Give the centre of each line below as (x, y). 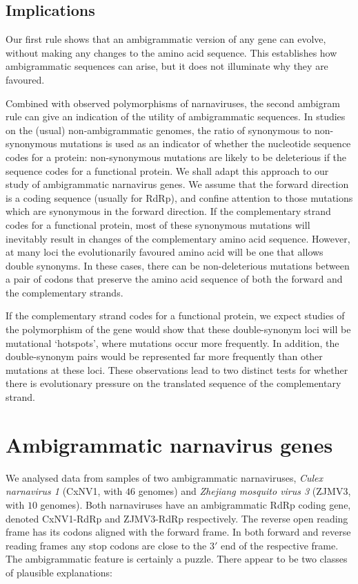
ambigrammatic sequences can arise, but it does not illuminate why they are (167, 66)
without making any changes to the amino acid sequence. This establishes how (171, 52)
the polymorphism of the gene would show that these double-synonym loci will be (178, 329)
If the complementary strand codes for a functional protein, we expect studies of (175, 315)
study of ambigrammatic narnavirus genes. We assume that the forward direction (177, 184)
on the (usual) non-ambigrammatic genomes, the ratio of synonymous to (159, 130)
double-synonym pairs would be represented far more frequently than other (164, 356)
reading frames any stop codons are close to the (106, 545)
